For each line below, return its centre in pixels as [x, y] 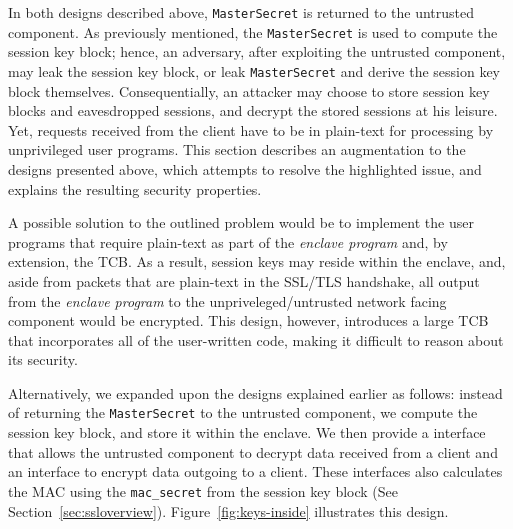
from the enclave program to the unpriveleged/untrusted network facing [227, 300]
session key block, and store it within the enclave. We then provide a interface [247, 432]
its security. [43, 359]
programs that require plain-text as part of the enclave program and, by [228, 241]
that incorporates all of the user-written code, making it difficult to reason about [256, 339]
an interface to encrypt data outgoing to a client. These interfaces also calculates [255, 471]
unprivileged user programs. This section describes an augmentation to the [237, 149]
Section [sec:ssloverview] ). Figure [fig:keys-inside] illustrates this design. [228, 510]
